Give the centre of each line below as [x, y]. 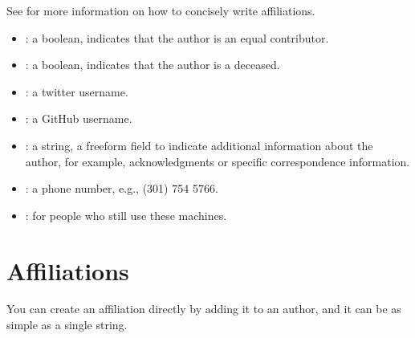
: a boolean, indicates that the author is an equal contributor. [177, 37]
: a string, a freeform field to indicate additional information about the [199, 145]
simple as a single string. [67, 325]
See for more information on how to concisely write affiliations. [161, 10]
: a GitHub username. [79, 118]
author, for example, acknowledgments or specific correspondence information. [218, 161]
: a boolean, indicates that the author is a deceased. [153, 65]
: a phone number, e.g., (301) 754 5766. [122, 188]
